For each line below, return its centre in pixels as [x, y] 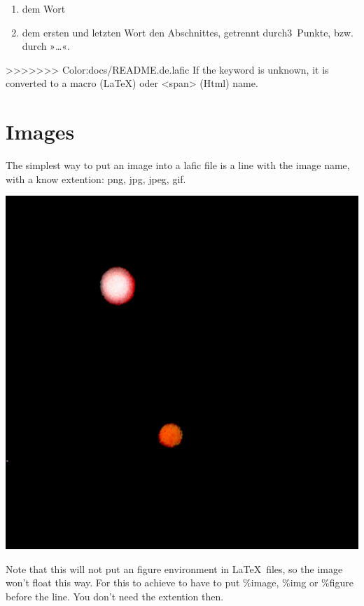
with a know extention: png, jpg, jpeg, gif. [96, 179]
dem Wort [44, 8]
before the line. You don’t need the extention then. [115, 597]
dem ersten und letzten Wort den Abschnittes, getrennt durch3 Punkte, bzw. [188, 32]
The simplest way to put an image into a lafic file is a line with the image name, [178, 165]
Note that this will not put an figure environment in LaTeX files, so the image [174, 568]
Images [40, 132]
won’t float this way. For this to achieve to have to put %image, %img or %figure [180, 583]
